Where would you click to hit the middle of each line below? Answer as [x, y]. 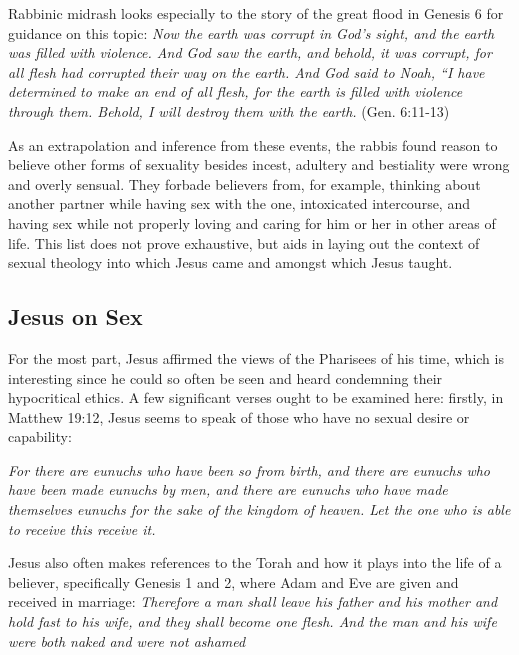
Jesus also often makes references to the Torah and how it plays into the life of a [255, 562]
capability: [40, 436]
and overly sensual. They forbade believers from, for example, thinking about [244, 183]
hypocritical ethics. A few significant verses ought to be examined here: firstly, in [256, 397]
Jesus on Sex [75, 316]
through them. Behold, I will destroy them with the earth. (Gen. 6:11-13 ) [229, 110]
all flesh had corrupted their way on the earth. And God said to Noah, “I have [246, 71]
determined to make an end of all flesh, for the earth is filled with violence [235, 91]
